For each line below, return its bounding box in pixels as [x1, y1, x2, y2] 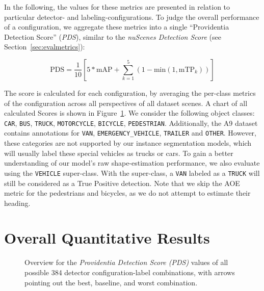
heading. [4, 197, 31, 208]
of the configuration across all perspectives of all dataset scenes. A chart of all [4, 97, 248, 108]
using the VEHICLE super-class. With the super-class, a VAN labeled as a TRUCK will [4, 167, 260, 178]
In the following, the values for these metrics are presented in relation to [4, 2, 230, 12]
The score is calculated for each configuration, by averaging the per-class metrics [4, 87, 256, 98]
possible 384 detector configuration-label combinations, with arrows [24, 267, 235, 277]
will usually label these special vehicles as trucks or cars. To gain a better [4, 147, 233, 158]
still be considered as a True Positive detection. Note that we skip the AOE [4, 177, 240, 188]
